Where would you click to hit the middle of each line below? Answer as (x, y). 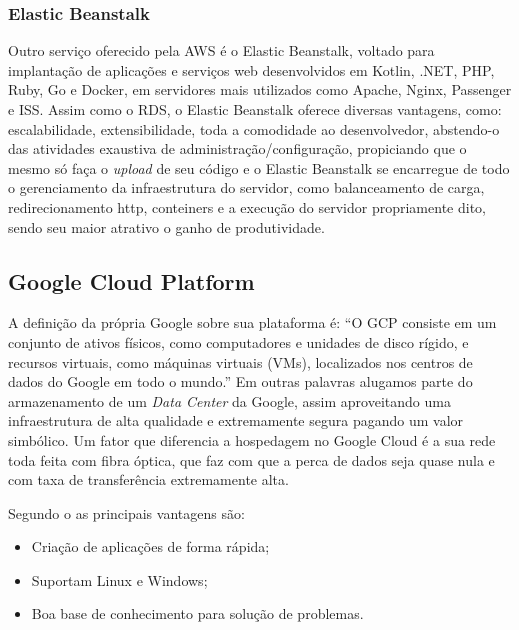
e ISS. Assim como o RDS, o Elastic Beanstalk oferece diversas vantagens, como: (255, 109)
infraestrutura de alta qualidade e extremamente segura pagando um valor (236, 420)
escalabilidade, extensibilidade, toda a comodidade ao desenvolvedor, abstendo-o (254, 128)
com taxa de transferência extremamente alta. (148, 479)
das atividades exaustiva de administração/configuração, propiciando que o (237, 148)
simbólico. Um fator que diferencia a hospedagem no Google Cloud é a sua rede (252, 439)
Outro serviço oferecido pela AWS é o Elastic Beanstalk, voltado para (221, 50)
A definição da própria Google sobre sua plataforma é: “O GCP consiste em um (252, 322)
